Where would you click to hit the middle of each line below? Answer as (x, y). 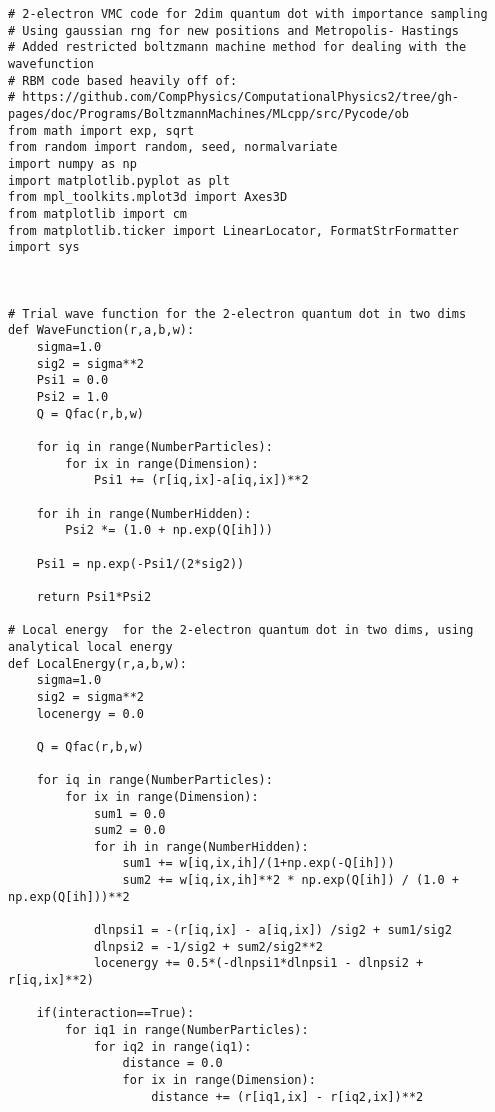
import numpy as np (72, 163)
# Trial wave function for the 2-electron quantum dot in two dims (237, 313)
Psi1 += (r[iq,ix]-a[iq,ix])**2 (201, 480)
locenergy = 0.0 (90, 713)
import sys (44, 247)
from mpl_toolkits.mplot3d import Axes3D (148, 197)
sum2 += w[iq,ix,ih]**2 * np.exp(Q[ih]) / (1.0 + (291, 880)
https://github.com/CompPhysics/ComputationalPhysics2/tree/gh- (241, 97)
